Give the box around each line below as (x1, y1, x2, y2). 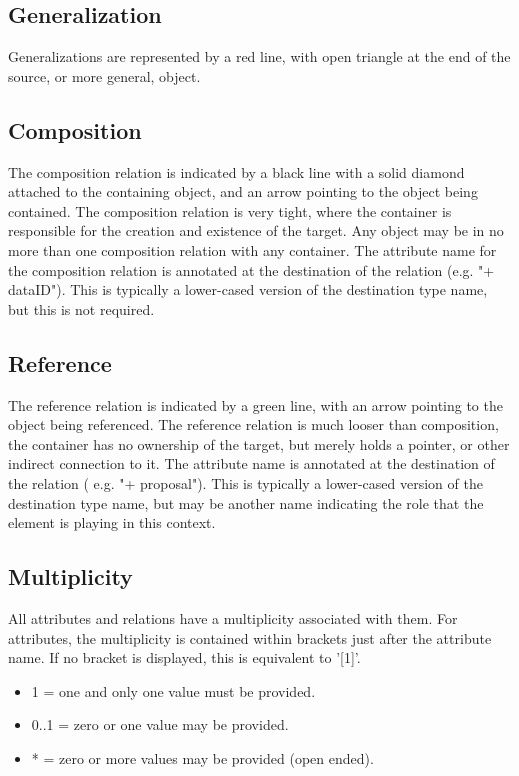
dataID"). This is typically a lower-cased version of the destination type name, (8, 279, 488, 300)
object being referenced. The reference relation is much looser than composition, (8, 414, 499, 435)
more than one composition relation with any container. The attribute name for (8, 239, 497, 260)
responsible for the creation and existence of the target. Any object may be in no (8, 220, 504, 241)
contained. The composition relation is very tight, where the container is (8, 200, 452, 221)
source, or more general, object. (8, 65, 201, 86)
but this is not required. (8, 298, 155, 319)
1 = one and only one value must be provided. (31, 680, 316, 701)
